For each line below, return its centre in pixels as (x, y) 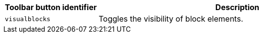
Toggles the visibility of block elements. (171, 19)
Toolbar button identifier (51, 7)
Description (237, 7)
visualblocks (28, 19)
